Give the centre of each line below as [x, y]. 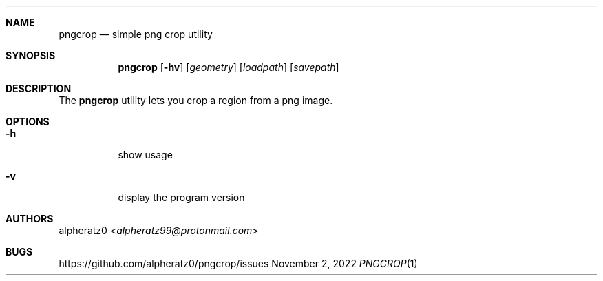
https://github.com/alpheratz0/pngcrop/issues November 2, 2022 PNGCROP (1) [238, 263]
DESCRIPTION [39, 89]
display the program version [181, 197]
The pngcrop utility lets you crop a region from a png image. [196, 100]
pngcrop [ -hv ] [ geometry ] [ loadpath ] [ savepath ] [229, 67]
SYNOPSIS [31, 55]
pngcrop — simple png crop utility [136, 34]
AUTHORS [30, 219]
